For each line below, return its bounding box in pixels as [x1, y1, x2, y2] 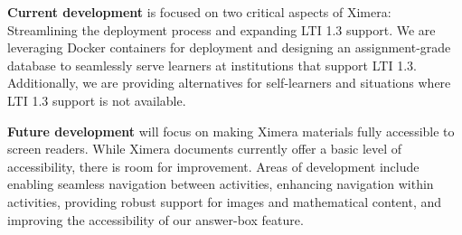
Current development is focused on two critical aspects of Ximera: [7, 3, 391, 21]
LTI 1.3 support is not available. [7, 90, 186, 109]
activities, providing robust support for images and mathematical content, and [7, 192, 442, 211]
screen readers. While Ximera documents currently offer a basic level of [7, 139, 402, 158]
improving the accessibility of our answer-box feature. [7, 210, 304, 229]
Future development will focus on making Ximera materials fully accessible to [7, 121, 455, 140]
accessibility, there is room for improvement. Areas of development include [7, 156, 420, 175]
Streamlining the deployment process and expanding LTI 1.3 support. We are [7, 20, 436, 39]
